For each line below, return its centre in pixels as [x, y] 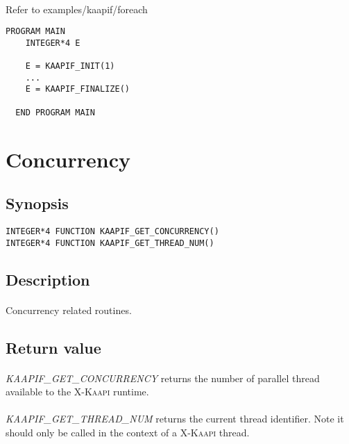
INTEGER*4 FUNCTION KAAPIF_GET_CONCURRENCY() [112, 232]
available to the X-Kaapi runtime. [77, 392]
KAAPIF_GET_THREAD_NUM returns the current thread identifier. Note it [175, 419]
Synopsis [37, 203]
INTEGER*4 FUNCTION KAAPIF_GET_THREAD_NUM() [110, 243]
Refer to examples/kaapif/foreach [77, 9]
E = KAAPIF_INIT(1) [70, 66]
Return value [53, 347]
